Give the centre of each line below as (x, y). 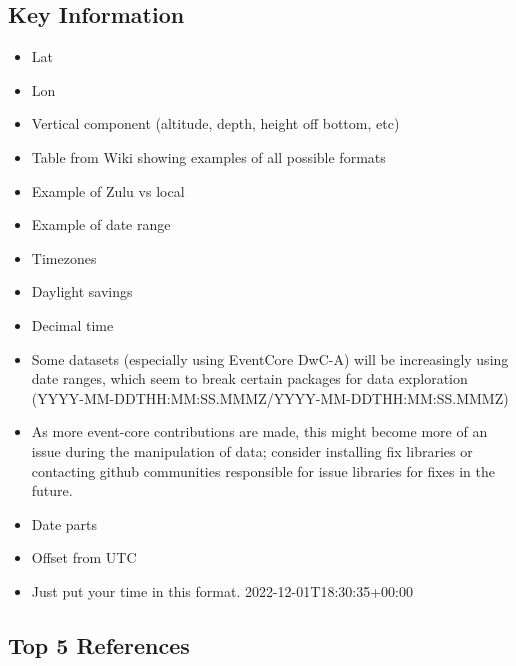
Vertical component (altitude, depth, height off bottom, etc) (215, 123)
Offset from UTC (84, 557)
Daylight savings (82, 291)
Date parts (64, 523)
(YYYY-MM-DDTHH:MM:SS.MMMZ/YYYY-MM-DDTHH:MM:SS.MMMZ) (270, 397)
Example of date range (101, 224)
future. (52, 490)
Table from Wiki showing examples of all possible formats (208, 156)
